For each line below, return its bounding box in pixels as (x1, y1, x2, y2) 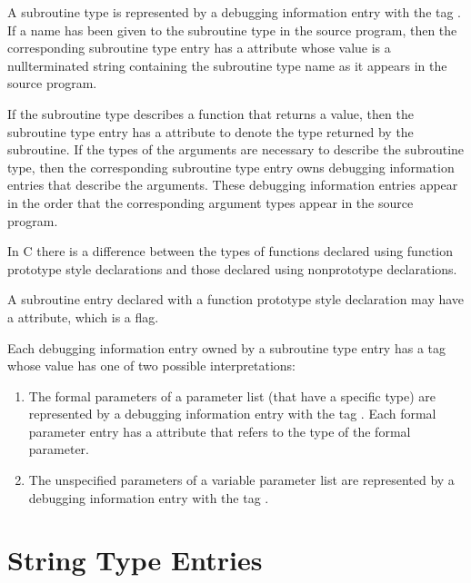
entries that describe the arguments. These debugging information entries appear (7, 175, 458, 194)
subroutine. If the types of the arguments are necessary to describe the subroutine (7, 140, 465, 159)
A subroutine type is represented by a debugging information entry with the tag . (7, 3, 462, 21)
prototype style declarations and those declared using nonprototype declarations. (7, 259, 457, 278)
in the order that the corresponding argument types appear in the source (7, 193, 414, 212)
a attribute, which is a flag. (7, 307, 159, 326)
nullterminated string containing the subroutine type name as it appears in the (7, 55, 447, 74)
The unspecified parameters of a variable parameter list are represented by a (28, 470, 455, 489)
